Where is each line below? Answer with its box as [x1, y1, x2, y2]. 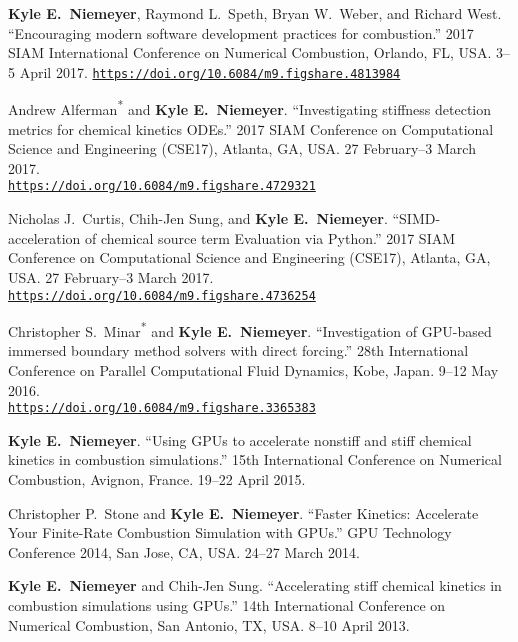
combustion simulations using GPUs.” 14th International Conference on [8, 595, 446, 615]
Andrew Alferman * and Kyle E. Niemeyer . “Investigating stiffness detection [8, 96, 492, 120]
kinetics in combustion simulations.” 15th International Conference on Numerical [8, 449, 502, 470]
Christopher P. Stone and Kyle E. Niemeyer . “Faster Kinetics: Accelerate [8, 502, 479, 523]
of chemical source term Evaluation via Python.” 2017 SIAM [85, 227, 456, 248]
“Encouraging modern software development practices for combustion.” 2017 [8, 22, 474, 43]
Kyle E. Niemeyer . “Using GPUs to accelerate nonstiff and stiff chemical [8, 429, 472, 450]
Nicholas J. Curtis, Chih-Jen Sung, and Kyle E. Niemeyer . [8, 208, 388, 229]
